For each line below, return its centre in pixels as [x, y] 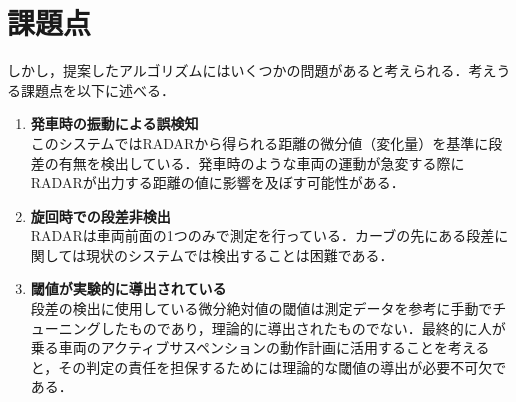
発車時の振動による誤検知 [114, 123]
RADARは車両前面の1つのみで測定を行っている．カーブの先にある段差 [262, 235]
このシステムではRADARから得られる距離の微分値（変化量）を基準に [259, 142]
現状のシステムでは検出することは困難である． [240, 254]
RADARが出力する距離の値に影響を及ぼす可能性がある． [217, 182]
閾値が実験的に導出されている [128, 288]
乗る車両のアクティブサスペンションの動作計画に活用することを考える [260, 347]
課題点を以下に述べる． [97, 89]
